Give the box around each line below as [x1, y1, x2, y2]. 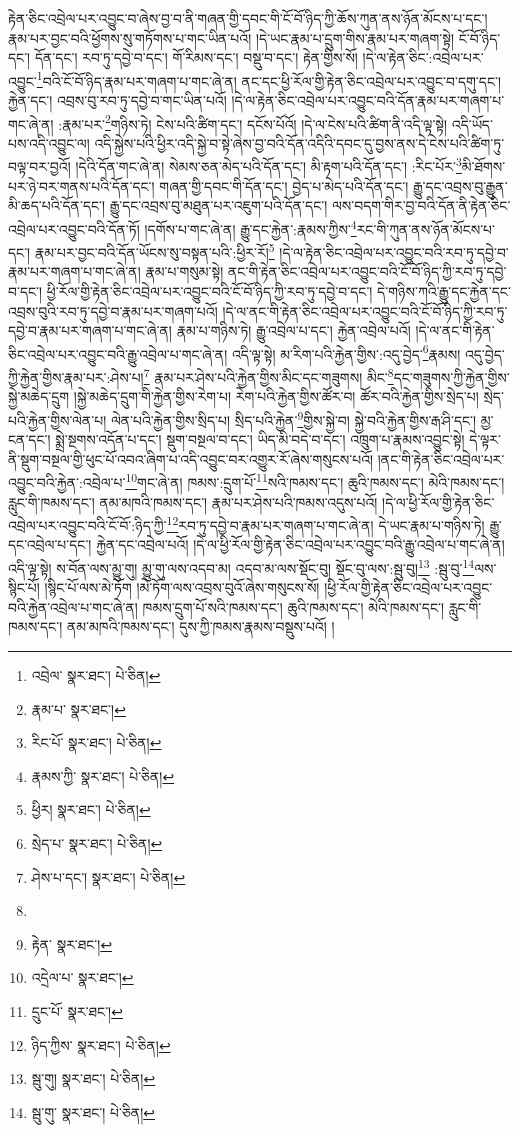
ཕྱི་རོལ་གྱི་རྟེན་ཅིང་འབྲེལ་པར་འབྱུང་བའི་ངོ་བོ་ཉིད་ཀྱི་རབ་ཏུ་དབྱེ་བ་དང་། [46, 281, 373, 301]
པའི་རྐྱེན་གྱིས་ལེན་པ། [8, 409, 107, 430]
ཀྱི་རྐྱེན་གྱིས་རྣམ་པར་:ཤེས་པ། [8, 366, 144, 387]
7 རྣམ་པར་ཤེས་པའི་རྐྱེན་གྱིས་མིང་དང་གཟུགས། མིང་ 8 [143, 364, 394, 387]
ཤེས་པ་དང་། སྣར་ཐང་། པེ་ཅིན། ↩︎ [31, 866, 186, 887]
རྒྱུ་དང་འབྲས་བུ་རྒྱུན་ [413, 175, 508, 196]
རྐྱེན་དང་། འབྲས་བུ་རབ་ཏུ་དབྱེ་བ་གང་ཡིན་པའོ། [8, 90, 227, 111]
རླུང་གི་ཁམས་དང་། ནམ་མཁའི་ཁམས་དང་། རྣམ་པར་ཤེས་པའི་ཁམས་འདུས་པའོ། [8, 491, 378, 512]
